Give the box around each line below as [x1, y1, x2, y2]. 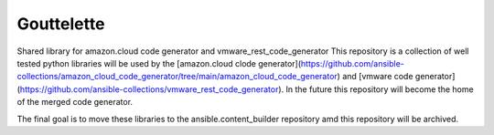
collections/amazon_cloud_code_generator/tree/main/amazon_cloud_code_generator [16, 71, 338, 82]
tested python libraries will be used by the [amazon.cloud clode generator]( [16, 57, 302, 68]
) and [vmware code [337, 71, 413, 82]
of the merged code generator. [16, 97, 133, 108]
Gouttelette [16, 14, 105, 34]
